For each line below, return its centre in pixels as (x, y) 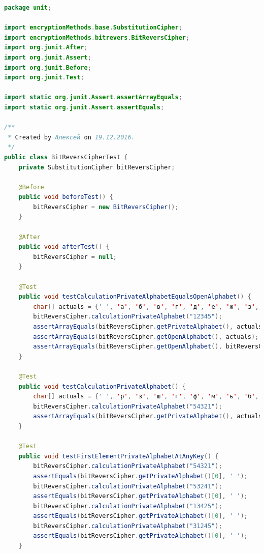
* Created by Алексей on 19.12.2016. (71, 137)
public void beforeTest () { (66, 197)
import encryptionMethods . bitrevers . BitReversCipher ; (97, 37)
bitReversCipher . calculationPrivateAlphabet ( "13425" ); (128, 506)
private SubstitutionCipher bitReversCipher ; (97, 167)
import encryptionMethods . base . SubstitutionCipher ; (93, 28)
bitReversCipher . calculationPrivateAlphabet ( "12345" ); (128, 317)
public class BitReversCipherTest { (66, 157)
